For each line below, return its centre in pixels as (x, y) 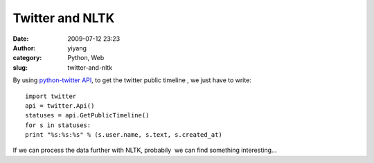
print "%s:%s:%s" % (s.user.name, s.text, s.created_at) (124, 135)
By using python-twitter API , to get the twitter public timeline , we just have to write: (132, 80)
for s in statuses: (58, 125)
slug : (20, 67)
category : (27, 58)
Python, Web (86, 58)
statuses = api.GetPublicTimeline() (87, 115)
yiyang (77, 48)
